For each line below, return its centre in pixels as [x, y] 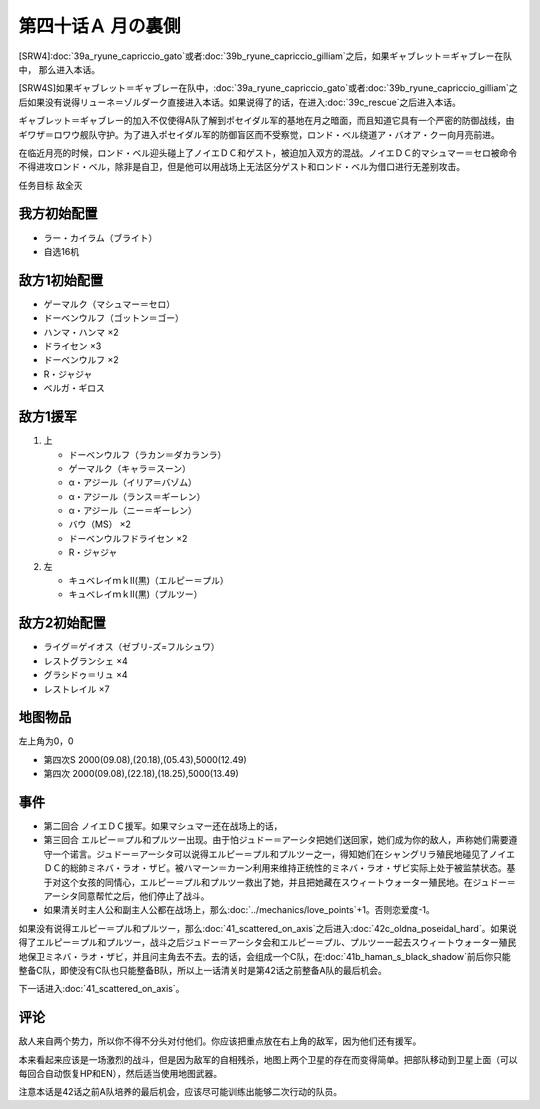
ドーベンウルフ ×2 [81, 360]
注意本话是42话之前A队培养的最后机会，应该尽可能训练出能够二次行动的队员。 [180, 1092]
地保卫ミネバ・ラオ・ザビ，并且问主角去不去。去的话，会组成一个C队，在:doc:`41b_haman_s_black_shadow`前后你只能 [264, 956]
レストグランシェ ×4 [86, 661]
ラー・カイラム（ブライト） [100, 237]
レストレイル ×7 [76, 689]
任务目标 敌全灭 [50, 185]
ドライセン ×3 [72, 346]
